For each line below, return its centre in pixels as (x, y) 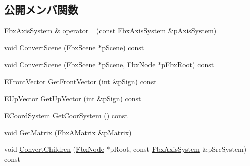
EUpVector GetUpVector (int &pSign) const (73, 98)
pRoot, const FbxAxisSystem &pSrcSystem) (178, 149)
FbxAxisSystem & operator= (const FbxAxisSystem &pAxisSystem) (110, 31)
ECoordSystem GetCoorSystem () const (66, 115)
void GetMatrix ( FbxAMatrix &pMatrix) (68, 132)
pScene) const (123, 47)
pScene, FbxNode (129, 64)
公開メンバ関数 (41, 9)
